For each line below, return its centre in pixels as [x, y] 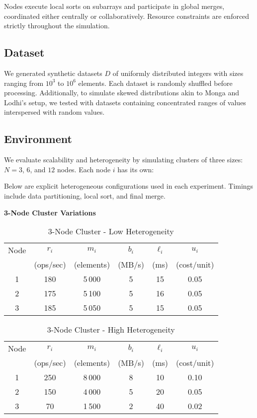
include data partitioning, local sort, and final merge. [85, 195]
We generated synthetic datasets [53, 73]
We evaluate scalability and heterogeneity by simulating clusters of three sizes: [124, 160]
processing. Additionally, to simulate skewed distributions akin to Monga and [122, 93]
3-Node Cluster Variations [50, 212]
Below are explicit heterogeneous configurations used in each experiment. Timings [129, 186]
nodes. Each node [84, 169]
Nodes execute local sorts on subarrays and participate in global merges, [114, 6]
